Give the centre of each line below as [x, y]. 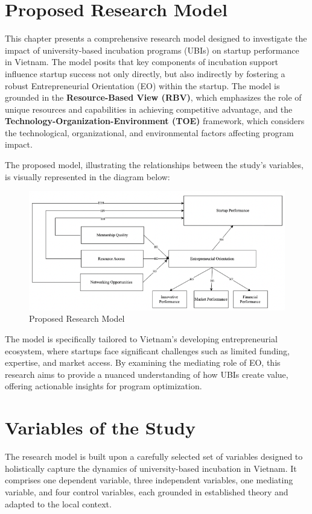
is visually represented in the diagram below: [88, 176]
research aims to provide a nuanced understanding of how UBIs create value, [147, 374]
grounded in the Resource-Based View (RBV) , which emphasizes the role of [153, 97]
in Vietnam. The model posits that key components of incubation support [142, 62]
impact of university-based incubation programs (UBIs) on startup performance [152, 50]
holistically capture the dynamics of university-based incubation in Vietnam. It [151, 468]
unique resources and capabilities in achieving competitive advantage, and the [149, 109]
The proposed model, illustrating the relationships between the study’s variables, [154, 165]
